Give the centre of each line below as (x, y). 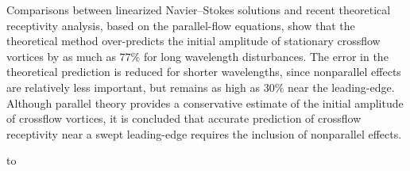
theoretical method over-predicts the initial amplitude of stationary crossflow (193, 41)
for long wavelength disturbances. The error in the (266, 56)
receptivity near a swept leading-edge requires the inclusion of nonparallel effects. (204, 133)
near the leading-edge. (341, 87)
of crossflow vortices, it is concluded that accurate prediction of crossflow (184, 118)
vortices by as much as (61, 56)
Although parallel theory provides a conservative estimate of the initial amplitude (205, 103)
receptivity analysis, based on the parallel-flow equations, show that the (181, 25)
